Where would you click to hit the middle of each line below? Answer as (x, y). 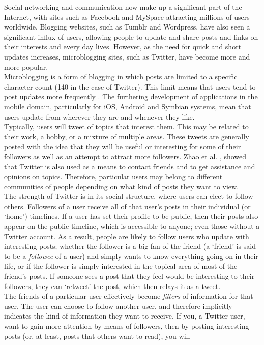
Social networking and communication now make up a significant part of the (123, 7)
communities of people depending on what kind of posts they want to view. (122, 186)
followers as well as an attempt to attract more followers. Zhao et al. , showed (125, 156)
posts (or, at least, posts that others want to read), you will (97, 336)
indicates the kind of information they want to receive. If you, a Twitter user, (125, 316)
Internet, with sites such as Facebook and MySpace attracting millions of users (127, 17)
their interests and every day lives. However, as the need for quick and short (123, 47)
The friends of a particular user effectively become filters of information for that (129, 296)
